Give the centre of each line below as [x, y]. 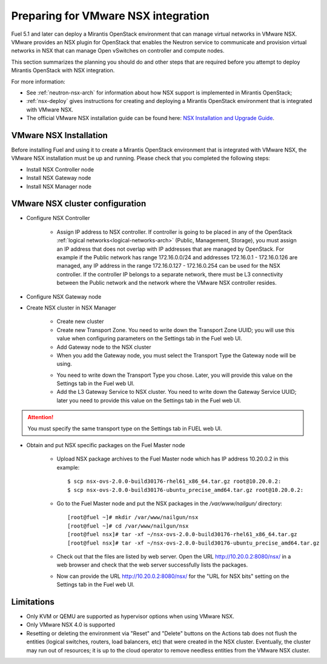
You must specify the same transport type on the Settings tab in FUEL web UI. [125, 428]
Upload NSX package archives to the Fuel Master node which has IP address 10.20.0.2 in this [173, 459]
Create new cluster [80, 322]
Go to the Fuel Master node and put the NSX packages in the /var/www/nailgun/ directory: [170, 503]
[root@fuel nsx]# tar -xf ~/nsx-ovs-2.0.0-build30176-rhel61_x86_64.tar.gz [182, 534]
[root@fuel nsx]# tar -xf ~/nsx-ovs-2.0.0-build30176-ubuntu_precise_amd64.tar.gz [193, 543]
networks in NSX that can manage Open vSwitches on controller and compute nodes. [118, 51]
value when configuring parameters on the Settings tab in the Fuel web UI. [149, 339]
